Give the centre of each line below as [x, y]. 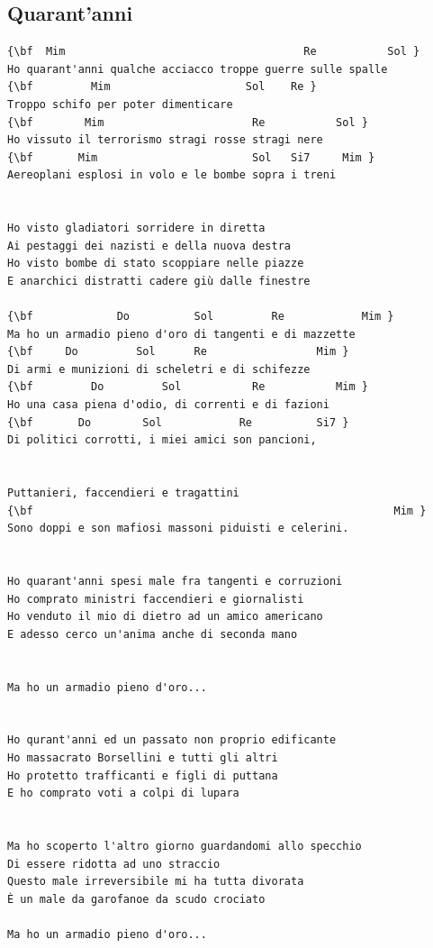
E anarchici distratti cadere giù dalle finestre [159, 281]
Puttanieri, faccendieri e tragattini [123, 493]
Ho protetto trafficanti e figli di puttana [143, 775]
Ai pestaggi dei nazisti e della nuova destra [149, 246]
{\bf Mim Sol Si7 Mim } [191, 157]
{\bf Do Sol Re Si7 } [178, 422]
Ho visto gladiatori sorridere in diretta [136, 228]
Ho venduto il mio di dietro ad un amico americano [165, 617]
